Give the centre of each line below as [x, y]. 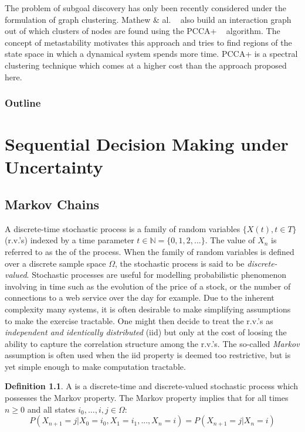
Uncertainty [54, 167]
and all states [51, 409]
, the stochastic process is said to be [180, 263]
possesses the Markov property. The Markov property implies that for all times [147, 398]
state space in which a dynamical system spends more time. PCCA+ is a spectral [151, 54]
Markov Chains [52, 204]
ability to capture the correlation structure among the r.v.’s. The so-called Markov [152, 343]
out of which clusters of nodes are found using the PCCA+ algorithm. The [143, 31]
